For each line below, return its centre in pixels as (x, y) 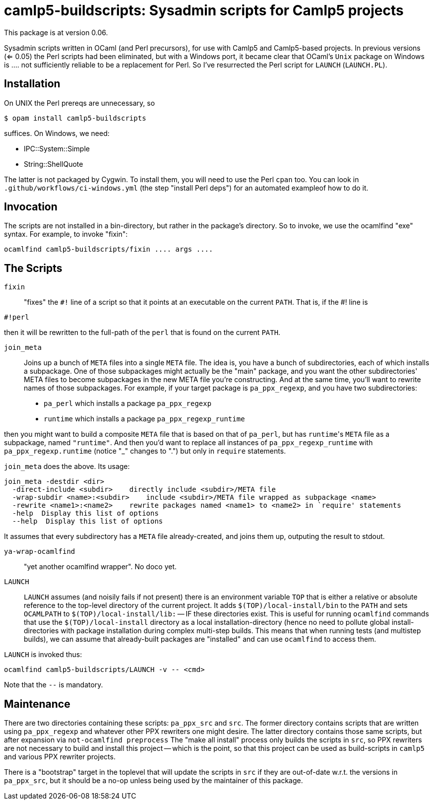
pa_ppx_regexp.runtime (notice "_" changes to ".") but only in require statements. (145, 451)
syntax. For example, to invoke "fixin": (66, 234)
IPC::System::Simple (57, 148)
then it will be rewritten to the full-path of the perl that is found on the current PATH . (142, 333)
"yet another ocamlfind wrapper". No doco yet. (100, 567)
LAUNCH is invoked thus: (43, 655)
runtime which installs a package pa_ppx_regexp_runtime (144, 419)
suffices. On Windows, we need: (57, 133)
